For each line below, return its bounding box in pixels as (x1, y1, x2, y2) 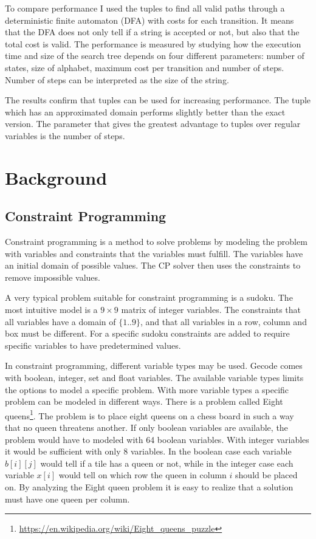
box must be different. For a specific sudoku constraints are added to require (5, 327, 290, 340)
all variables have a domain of (5, 315, 116, 328)
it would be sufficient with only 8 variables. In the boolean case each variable (5, 445, 292, 458)
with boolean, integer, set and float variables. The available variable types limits (5, 371, 304, 384)
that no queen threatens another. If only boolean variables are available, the (5, 421, 288, 434)
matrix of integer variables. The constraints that (121, 303, 301, 316)
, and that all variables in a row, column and (140, 315, 307, 328)
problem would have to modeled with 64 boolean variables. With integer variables (5, 433, 309, 445)
